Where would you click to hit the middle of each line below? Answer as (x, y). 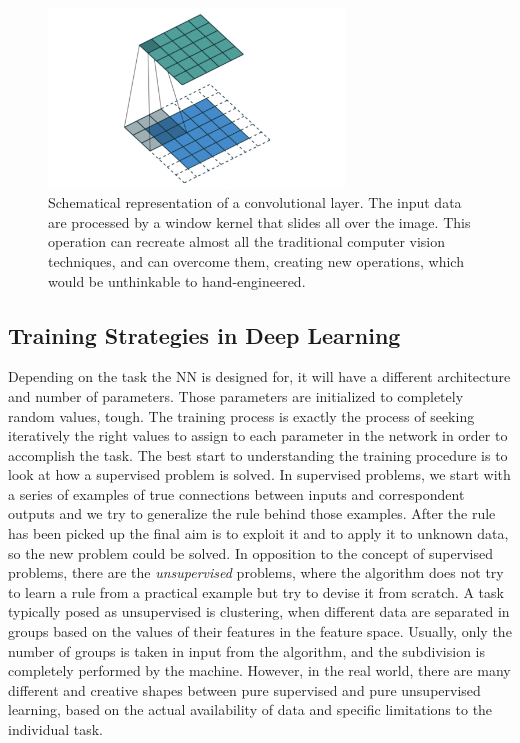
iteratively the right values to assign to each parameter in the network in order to (258, 435)
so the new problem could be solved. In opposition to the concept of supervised (251, 552)
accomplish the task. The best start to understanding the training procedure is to (258, 454)
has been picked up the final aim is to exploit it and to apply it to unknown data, (258, 533)
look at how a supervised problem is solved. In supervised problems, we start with (259, 474)
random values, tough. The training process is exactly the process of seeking (241, 415)
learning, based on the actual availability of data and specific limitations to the (250, 709)
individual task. (56, 729)
